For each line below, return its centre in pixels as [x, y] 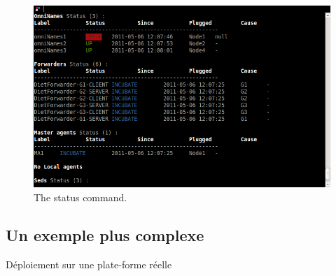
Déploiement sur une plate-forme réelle [89, 264]
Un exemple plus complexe [105, 234]
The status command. [80, 197]
